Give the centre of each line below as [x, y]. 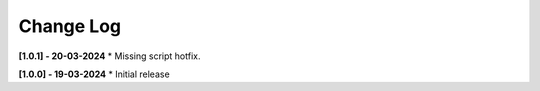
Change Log [70, 26]
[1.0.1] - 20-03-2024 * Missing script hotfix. [109, 56]
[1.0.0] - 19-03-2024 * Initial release [94, 74]
